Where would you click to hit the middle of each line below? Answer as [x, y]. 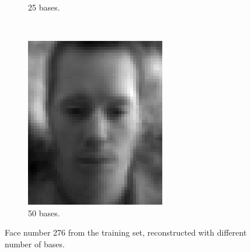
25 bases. [44, 7]
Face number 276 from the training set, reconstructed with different [126, 232]
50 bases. [44, 213]
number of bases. [35, 244]
